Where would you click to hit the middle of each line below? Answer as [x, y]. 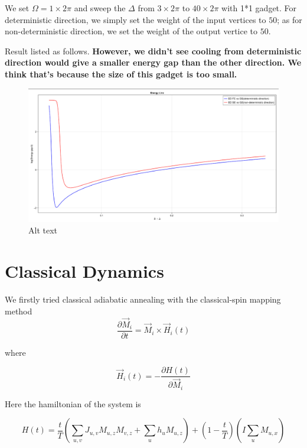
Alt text [43, 230]
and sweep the [100, 8]
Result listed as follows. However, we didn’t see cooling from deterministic [153, 51]
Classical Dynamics [84, 271]
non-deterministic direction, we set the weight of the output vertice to [131, 31]
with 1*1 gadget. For [259, 8]
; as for [290, 19]
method [19, 311]
